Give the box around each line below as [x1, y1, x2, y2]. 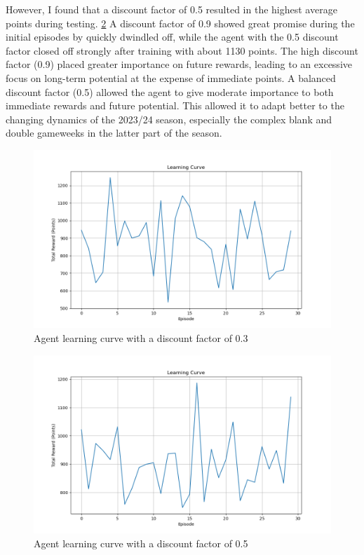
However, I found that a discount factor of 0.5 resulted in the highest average [6, 2, 337, 16]
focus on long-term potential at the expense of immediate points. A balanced [6, 70, 336, 85]
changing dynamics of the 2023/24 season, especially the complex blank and [6, 111, 332, 126]
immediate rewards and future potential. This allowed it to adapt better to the [6, 98, 344, 113]
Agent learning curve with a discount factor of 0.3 [34, 330, 248, 345]
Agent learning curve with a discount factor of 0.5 [34, 535, 248, 550]
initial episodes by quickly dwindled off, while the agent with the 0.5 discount [6, 29, 339, 44]
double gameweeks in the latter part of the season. [6, 125, 222, 140]
